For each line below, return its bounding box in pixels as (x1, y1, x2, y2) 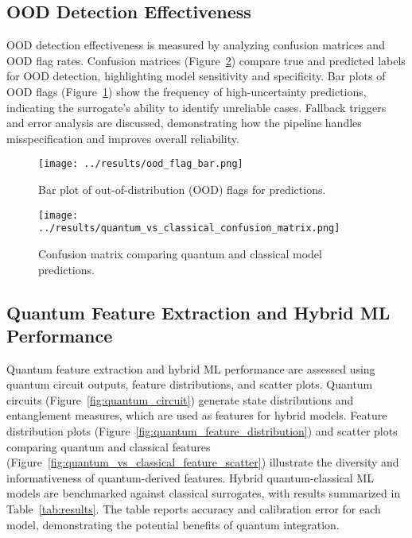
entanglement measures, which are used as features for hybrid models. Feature (6, 407, 387, 424)
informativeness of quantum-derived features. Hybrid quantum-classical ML (6, 469, 374, 486)
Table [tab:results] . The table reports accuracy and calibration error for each (6, 501, 381, 517)
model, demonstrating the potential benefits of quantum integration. (6, 516, 340, 532)
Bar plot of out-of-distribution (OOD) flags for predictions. (38, 181, 326, 198)
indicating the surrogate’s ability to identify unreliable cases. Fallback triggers (6, 99, 387, 115)
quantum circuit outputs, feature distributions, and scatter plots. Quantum (6, 376, 373, 393)
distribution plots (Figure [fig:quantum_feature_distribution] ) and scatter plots (6, 423, 398, 439)
